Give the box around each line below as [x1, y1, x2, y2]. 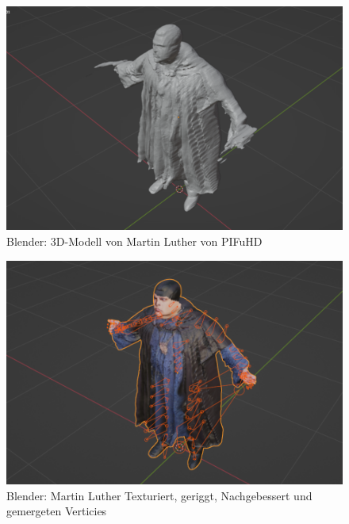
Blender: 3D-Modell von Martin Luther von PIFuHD [6, 232, 263, 249]
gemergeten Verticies [6, 503, 107, 519]
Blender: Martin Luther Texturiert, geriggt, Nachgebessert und [6, 487, 313, 503]
